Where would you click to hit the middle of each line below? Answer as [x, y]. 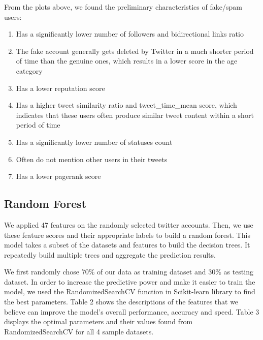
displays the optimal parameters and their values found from [98, 321]
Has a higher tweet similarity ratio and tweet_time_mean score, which [126, 105]
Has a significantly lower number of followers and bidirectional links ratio [130, 34]
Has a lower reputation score [60, 88]
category [29, 70]
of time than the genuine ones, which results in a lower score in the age [127, 61]
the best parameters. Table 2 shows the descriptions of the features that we [121, 302]
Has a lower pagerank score [58, 176]
